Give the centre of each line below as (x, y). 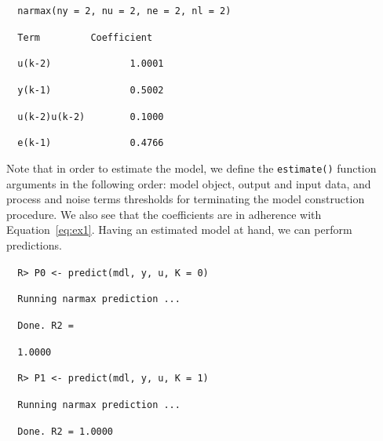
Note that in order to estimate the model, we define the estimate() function (191, 168)
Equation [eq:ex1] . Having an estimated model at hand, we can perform (179, 230)
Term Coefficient (85, 37)
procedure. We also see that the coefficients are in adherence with (164, 214)
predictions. (34, 244)
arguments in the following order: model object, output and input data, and (189, 183)
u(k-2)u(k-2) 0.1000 (91, 117)
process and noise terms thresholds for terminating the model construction (186, 199)
